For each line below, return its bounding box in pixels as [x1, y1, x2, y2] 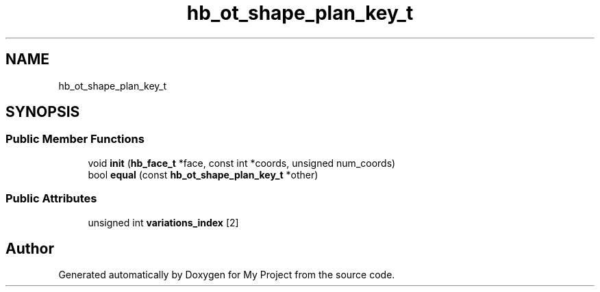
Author [5, 239, 54, 257]
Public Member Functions [5, 132, 145, 146]
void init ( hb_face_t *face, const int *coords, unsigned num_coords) [88, 157, 396, 169]
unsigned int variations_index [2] [88, 216, 239, 228]
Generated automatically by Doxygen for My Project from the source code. [58, 269, 395, 281]
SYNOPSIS [5, 103, 80, 121]
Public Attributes [5, 191, 97, 206]
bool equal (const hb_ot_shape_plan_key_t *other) [88, 168, 318, 181]
